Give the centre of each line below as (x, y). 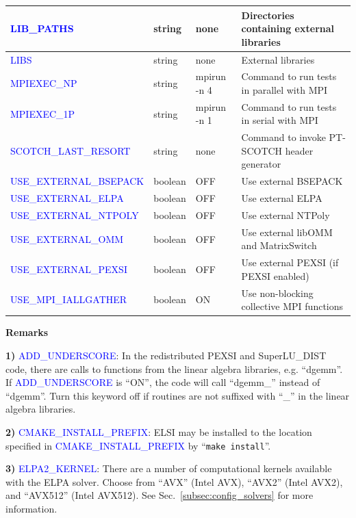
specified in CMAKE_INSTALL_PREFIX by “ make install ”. (138, 445)
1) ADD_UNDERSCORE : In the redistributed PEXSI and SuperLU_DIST (166, 355)
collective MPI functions (292, 306)
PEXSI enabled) (275, 275)
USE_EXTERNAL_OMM (67, 238)
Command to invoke (283, 137)
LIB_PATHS (42, 28)
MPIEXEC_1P (43, 113)
